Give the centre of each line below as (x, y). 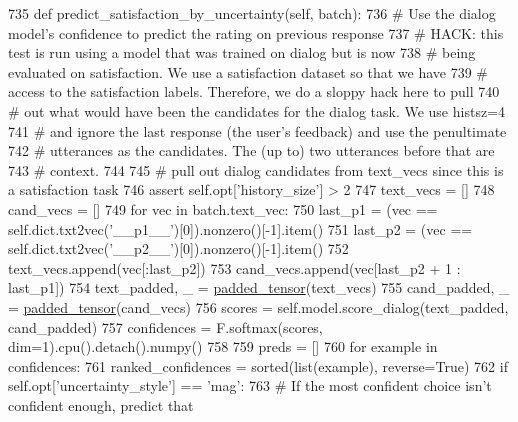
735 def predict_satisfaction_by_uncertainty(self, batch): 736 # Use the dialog (252, 13)
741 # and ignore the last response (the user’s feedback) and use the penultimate (257, 130)
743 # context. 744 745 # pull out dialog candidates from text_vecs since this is (256, 169)
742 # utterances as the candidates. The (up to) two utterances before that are (251, 150)
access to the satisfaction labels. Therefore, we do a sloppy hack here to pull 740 (254, 91)
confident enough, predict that (101, 404)
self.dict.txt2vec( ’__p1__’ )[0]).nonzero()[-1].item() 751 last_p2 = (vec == (240, 228)
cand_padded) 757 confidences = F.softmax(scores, (165, 326)
